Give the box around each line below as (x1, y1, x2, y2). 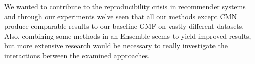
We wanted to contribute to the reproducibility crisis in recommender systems (4, 1, 246, 11)
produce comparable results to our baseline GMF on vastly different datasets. (4, 21, 244, 31)
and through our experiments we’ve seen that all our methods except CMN (4, 11, 237, 21)
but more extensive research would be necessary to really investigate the (4, 40, 228, 51)
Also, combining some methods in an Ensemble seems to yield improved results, (4, 30, 251, 41)
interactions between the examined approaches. (4, 50, 150, 60)
